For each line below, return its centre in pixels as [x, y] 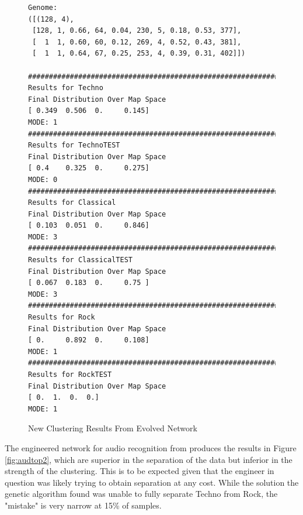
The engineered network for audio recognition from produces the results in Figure [151, 447]
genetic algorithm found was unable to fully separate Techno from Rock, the [141, 494]
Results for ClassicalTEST [80, 260]
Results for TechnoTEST [74, 145]
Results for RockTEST [70, 375]
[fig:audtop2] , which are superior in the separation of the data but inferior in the [149, 459]
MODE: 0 [43, 179]
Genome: [43, 8]
